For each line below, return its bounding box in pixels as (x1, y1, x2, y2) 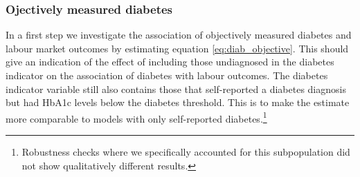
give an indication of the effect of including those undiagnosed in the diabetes (6, 54, 334, 69)
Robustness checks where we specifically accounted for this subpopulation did (21, 145, 350, 159)
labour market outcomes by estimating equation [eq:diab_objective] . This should (6, 41, 349, 55)
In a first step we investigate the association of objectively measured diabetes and (6, 28, 352, 42)
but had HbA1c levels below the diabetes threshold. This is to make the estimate (6, 95, 350, 110)
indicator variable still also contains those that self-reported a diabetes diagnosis (6, 81, 346, 96)
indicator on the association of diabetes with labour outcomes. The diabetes (6, 68, 328, 82)
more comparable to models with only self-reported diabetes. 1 (6, 109, 267, 125)
